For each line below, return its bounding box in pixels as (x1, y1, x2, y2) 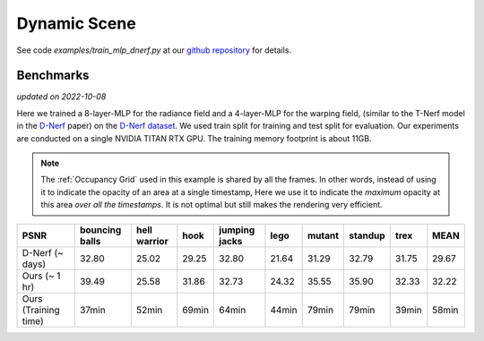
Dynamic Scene (16, 13, 136, 33)
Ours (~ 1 (22, 269, 61, 282)
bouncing (79, 224, 122, 236)
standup (349, 229, 385, 242)
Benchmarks (16, 68, 90, 83)
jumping (219, 224, 255, 236)
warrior (135, 234, 169, 247)
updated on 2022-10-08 (16, 91, 107, 102)
